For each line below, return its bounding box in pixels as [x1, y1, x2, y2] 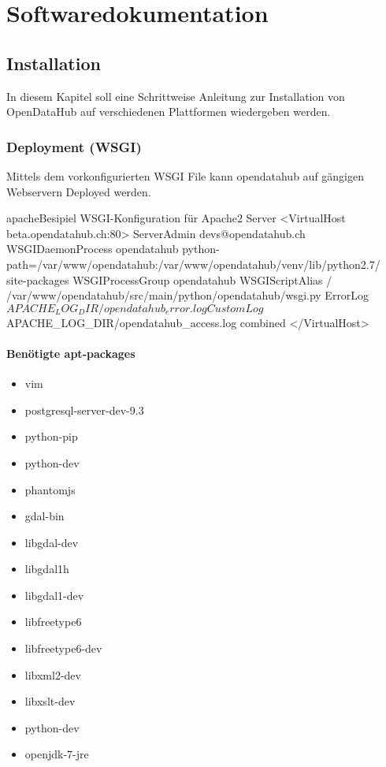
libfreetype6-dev [24, 640, 102, 657]
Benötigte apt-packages [6, 344, 135, 361]
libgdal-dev [24, 534, 79, 550]
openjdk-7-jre [24, 746, 89, 762]
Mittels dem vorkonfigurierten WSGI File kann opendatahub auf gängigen [6, 167, 365, 184]
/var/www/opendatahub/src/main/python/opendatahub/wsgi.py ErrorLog [6, 287, 369, 303]
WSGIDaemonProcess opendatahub [6, 240, 179, 257]
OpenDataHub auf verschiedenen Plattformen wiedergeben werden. [6, 103, 331, 120]
